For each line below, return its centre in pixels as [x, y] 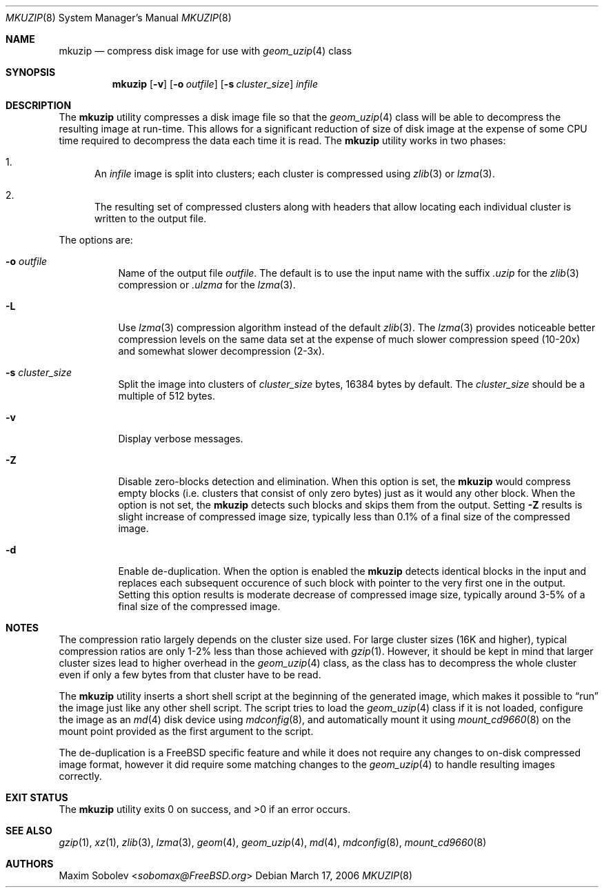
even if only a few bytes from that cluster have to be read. [190, 675]
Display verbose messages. [181, 439]
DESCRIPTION [39, 105]
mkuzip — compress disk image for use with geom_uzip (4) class [205, 51]
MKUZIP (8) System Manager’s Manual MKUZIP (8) [119, 18]
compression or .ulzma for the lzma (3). [207, 285]
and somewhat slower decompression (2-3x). [221, 351]
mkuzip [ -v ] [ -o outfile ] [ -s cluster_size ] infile [215, 84]
